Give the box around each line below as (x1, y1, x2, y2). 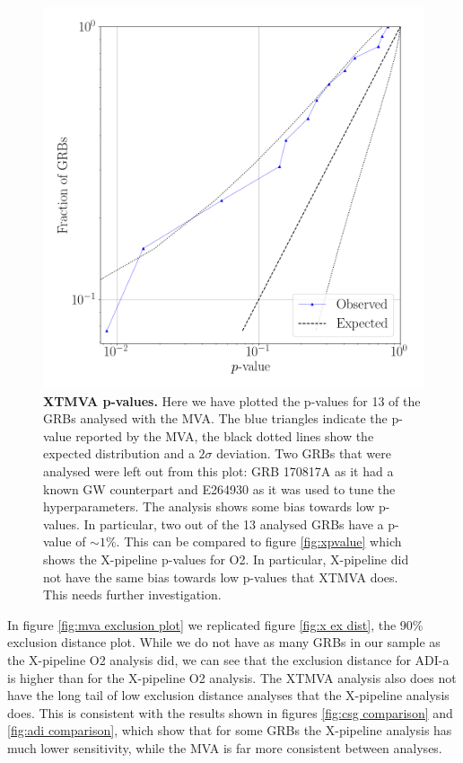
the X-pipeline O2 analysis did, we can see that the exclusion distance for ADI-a (7, 650, 450, 669)
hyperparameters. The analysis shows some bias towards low (43, 497, 375, 516)
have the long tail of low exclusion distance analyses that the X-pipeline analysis (7, 686, 450, 705)
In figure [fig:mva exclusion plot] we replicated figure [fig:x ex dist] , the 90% (7, 615, 424, 634)
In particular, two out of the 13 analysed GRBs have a (83, 514, 384, 533)
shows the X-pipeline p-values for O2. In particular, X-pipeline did (43, 549, 409, 568)
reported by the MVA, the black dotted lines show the (75, 426, 374, 445)
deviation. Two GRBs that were (216, 444, 391, 463)
